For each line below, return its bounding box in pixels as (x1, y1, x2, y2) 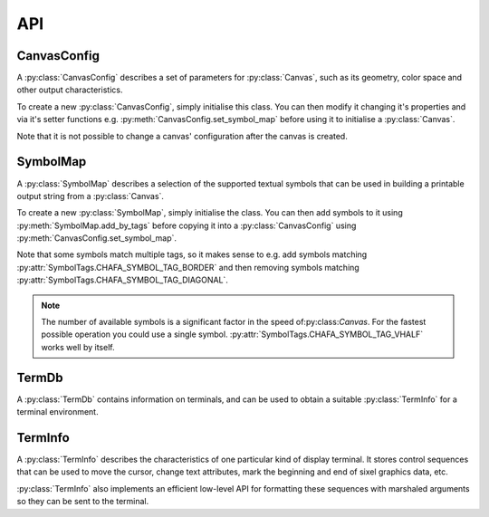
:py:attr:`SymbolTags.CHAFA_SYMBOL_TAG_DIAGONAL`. (16, 274, 228, 285)
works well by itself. (41, 341, 115, 352)
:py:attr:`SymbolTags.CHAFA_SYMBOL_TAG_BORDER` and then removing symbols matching (16, 262, 360, 273)
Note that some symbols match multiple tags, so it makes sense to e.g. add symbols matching (16, 249, 368, 260)
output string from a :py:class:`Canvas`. (16, 190, 165, 201)
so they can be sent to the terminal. (16, 496, 149, 507)
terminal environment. (16, 407, 99, 417)
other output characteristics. (16, 84, 123, 95)
